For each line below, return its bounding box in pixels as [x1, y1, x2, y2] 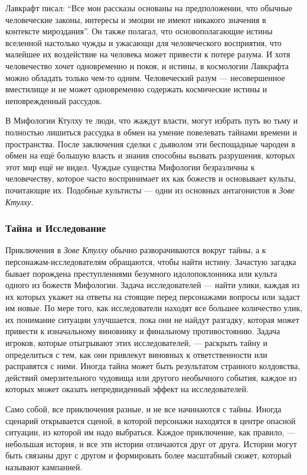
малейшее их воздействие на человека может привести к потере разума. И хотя [5, 48, 290, 60]
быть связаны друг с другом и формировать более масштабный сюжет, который [5, 449, 292, 461]
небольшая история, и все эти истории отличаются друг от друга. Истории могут [5, 437, 297, 450]
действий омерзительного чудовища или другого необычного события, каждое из [5, 371, 297, 383]
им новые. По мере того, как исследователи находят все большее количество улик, [5, 302, 303, 314]
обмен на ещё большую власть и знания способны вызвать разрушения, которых [5, 149, 295, 161]
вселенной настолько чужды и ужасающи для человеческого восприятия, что [5, 36, 282, 49]
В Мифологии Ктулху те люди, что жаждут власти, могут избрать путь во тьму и [5, 114, 298, 127]
